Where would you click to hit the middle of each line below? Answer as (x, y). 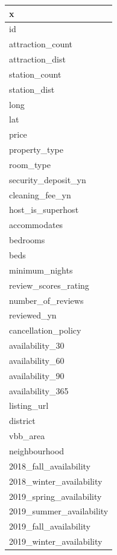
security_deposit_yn (48, 179)
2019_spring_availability (55, 496)
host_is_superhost (44, 210)
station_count (35, 74)
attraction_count (41, 44)
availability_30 (37, 345)
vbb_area (27, 436)
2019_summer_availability (59, 511)
